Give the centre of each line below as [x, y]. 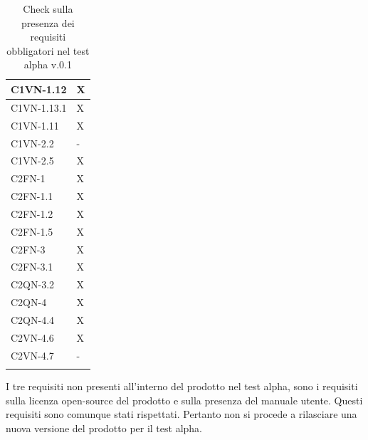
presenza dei [48, 22]
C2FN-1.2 [32, 213]
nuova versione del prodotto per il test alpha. [104, 428]
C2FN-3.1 [32, 267]
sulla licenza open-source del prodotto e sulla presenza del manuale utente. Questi [184, 400]
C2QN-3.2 [33, 284]
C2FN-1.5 [32, 231]
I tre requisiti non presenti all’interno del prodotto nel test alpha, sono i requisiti [182, 386]
